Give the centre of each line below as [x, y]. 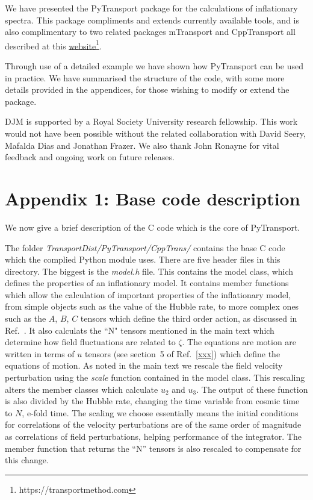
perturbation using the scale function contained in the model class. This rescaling [155, 377]
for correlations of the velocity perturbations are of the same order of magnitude [153, 424]
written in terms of [40, 353]
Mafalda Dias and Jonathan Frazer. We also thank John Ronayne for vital [142, 145]
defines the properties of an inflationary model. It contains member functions [147, 283]
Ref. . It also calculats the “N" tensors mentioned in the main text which [140, 330]
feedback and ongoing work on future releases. [90, 157]
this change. [27, 460]
